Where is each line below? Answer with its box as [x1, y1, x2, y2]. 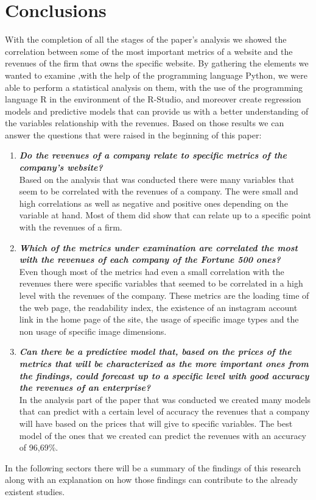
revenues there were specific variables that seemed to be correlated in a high [19, 277, 303, 290]
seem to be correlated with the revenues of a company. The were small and [19, 185, 298, 198]
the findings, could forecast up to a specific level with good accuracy [19, 369, 309, 382]
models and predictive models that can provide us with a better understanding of [5, 104, 309, 117]
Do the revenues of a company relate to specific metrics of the [19, 149, 287, 162]
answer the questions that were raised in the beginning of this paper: [5, 128, 262, 141]
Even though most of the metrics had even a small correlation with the [19, 265, 284, 277]
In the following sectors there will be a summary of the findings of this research [5, 461, 301, 474]
